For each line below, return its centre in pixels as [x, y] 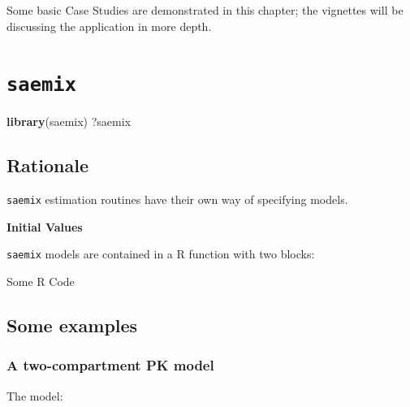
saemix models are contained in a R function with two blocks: [161, 254]
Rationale [47, 165]
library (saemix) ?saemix [69, 121]
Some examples [72, 325]
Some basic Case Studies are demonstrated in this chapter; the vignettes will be [205, 10]
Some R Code [41, 281]
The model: [35, 395]
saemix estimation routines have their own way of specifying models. [177, 199]
